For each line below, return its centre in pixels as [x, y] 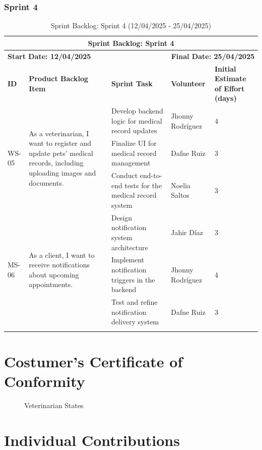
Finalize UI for [134, 143]
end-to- [151, 175]
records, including [56, 163]
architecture [129, 247]
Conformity [45, 381]
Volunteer [188, 83]
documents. [46, 182]
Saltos [180, 195]
